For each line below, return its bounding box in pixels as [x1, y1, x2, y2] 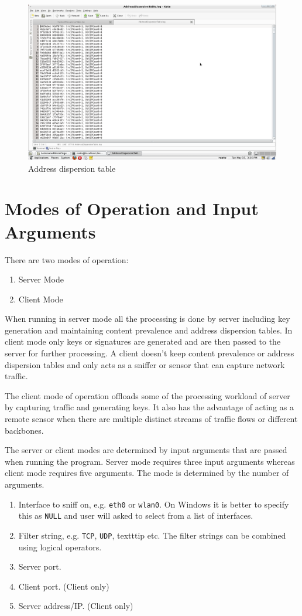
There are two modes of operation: [5, 253, 129, 266]
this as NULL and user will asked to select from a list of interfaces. [18, 509, 253, 522]
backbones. [5, 424, 44, 436]
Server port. [18, 560, 61, 573]
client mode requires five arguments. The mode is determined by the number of [5, 467, 289, 479]
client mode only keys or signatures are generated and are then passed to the [5, 335, 281, 348]
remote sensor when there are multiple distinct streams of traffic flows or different [5, 413, 298, 425]
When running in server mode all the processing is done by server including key [5, 312, 290, 325]
